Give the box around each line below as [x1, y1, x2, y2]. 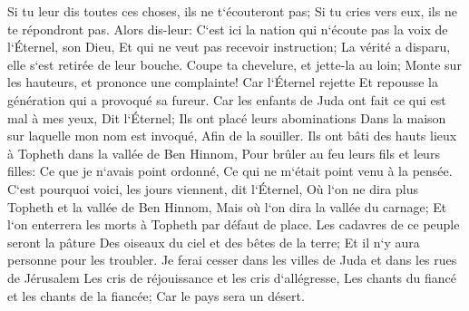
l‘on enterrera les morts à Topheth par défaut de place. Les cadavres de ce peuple [7, 215, 460, 234]
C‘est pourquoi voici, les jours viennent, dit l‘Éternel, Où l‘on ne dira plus [7, 179, 418, 198]
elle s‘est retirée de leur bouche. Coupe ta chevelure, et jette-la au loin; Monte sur [7, 54, 462, 73]
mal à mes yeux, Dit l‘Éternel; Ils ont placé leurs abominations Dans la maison [7, 108, 446, 127]
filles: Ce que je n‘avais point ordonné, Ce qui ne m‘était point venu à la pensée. [7, 161, 453, 180]
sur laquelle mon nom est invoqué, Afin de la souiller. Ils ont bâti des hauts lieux [7, 126, 457, 145]
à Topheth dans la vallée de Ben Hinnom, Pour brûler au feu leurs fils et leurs [7, 143, 440, 162]
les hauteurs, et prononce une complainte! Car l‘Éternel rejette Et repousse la [7, 73, 438, 92]
